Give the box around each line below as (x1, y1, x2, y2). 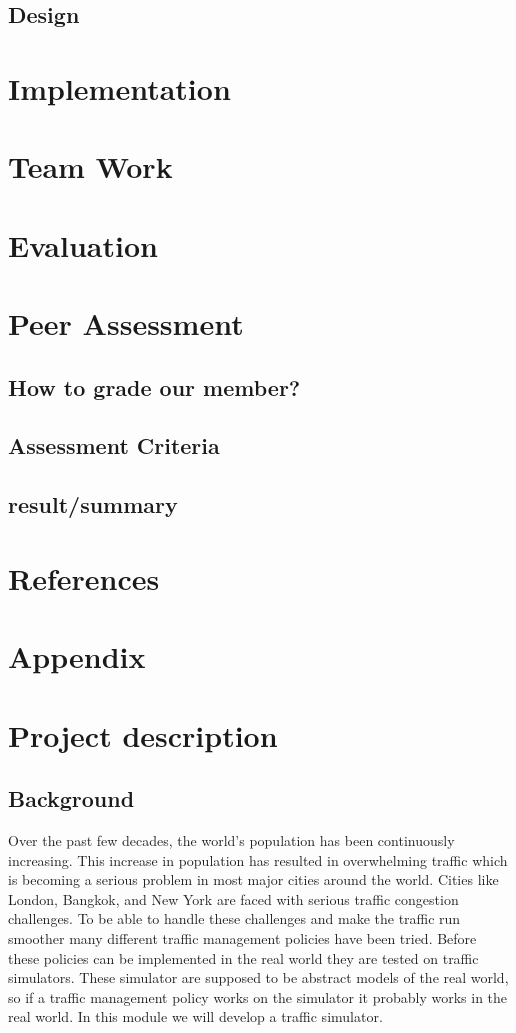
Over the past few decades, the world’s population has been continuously (8, 829, 455, 850)
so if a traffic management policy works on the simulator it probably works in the (8, 986, 508, 1007)
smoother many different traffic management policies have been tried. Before (8, 927, 477, 948)
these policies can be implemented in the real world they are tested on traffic (8, 947, 479, 968)
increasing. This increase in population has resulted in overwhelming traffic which (8, 849, 508, 870)
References (8, 557, 160, 598)
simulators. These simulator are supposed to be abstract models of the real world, (8, 967, 509, 988)
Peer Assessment (8, 303, 244, 344)
